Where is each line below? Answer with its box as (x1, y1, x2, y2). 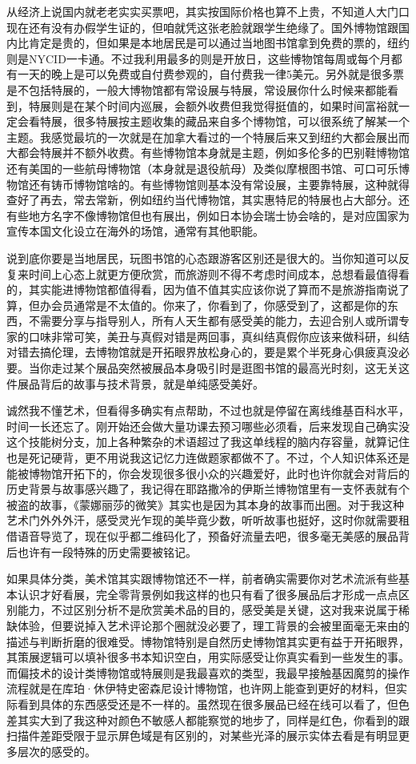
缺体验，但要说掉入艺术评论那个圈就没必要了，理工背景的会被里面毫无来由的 (6, 617, 410, 633)
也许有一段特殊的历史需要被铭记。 (17, 543, 197, 560)
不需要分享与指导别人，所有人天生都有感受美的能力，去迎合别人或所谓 (28, 312, 398, 329)
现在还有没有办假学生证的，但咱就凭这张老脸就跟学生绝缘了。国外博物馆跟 (6, 18, 398, 35)
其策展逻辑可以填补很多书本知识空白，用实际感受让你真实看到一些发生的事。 (6, 649, 410, 665)
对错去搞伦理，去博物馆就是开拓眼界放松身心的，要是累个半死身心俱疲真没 (6, 344, 398, 360)
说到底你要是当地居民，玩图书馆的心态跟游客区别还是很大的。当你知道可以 (6, 249, 398, 266)
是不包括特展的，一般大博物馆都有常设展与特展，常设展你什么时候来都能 (6, 81, 387, 98)
